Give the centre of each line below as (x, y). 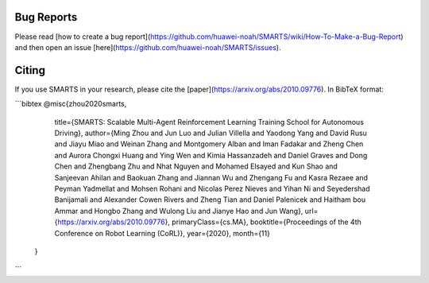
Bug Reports (46, 17)
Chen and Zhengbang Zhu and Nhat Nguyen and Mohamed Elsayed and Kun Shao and (196, 166)
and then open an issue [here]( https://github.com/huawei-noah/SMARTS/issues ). (148, 47)
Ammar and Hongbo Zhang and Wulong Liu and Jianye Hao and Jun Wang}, (179, 211)
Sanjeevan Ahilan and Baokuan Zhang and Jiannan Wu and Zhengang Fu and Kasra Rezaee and (211, 177)
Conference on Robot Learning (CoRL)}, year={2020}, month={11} (162, 233)
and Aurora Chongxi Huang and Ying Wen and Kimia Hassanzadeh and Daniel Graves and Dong (211, 155)
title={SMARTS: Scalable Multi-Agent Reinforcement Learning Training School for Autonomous (209, 122)
